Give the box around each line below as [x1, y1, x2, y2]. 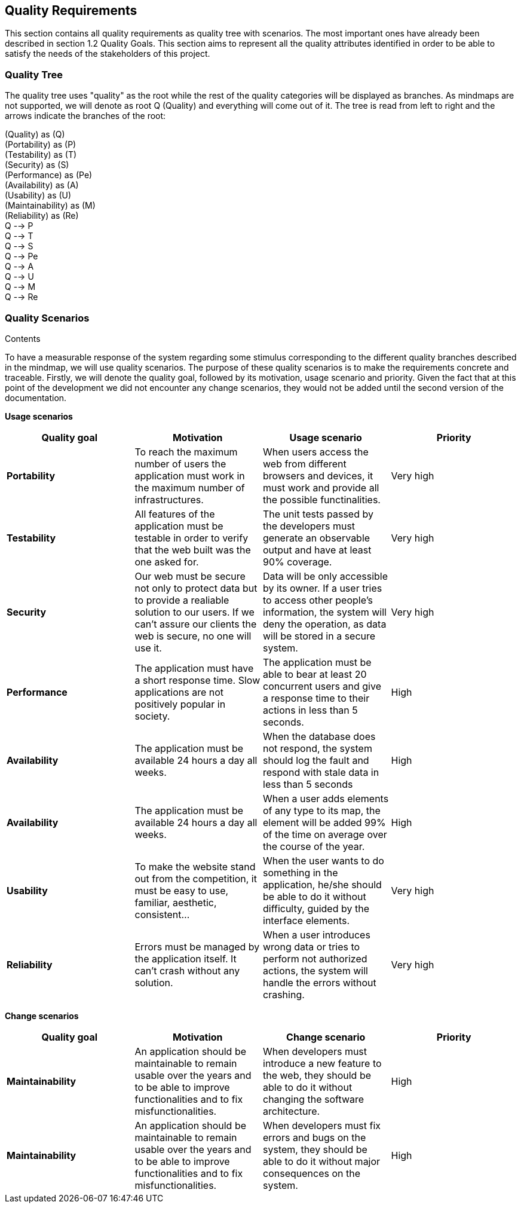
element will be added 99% [263, 816, 386, 828]
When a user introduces [263, 928, 370, 941]
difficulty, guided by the [263, 902, 369, 915]
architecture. [263, 1105, 320, 1117]
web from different [263, 457, 347, 470]
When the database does [263, 730, 376, 742]
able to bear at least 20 [263, 668, 367, 680]
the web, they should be [263, 1069, 372, 1081]
